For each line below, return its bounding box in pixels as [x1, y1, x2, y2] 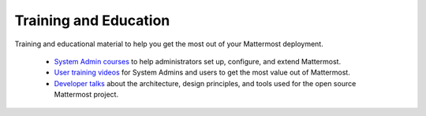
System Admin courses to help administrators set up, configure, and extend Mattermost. [54, 56, 342, 66]
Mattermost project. [54, 90, 118, 100]
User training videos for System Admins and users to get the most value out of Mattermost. [54, 67, 350, 78]
